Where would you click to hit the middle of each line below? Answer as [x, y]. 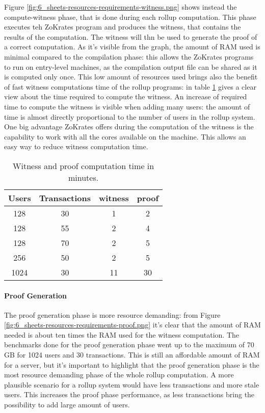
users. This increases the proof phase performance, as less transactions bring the [129, 394]
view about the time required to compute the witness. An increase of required [126, 97]
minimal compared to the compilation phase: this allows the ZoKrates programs [129, 56]
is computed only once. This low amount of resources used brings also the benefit [131, 77]
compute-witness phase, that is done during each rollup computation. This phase [130, 17]
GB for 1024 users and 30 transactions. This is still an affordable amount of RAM [132, 355]
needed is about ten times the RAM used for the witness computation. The [122, 334]
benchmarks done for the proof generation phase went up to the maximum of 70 [129, 345]
